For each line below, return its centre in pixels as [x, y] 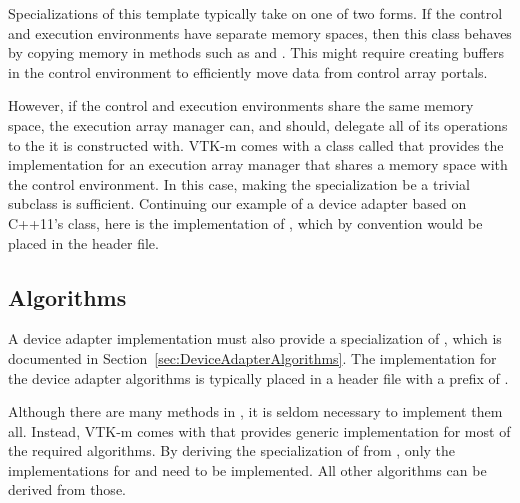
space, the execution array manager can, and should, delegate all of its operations [258, 124]
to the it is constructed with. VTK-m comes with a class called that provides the [256, 144]
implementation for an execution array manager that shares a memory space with [258, 164]
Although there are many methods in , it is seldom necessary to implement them [255, 411]
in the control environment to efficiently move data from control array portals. [248, 71]
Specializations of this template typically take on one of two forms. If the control [255, 13]
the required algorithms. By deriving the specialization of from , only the [232, 450]
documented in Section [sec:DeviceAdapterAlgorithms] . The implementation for [252, 357]
